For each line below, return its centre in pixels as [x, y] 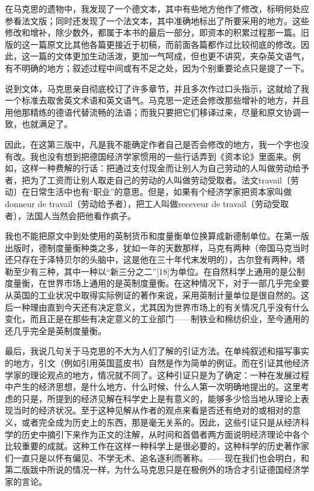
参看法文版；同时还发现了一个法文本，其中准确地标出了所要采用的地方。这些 [157, 20]
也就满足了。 [47, 124]
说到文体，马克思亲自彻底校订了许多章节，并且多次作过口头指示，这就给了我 [157, 88]
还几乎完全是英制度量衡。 [56, 330]
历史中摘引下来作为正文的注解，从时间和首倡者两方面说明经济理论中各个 [165, 434]
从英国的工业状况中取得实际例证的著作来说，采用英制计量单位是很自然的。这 [157, 295]
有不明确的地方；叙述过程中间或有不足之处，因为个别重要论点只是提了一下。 [157, 68]
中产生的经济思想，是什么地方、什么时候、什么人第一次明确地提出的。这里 [153, 387]
